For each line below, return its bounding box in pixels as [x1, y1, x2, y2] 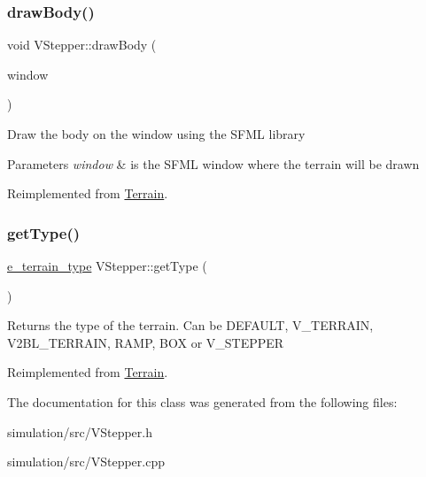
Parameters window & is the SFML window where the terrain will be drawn [7, 154, 420, 173]
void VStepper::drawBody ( [7, 35, 157, 54]
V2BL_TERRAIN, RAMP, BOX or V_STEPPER [7, 333, 284, 351]
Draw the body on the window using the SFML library [7, 125, 306, 142]
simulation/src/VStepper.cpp [7, 452, 165, 471]
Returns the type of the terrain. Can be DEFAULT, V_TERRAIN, [7, 316, 374, 335]
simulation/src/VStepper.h [7, 422, 152, 441]
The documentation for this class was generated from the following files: [7, 392, 398, 411]
